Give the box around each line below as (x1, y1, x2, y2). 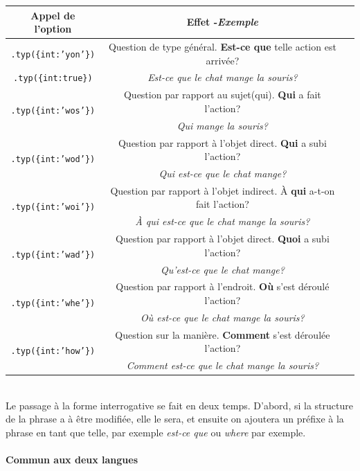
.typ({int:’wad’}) (10, 250, 96, 260)
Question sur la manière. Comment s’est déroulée (115, 327, 330, 341)
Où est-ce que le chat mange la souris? (141, 310, 305, 324)
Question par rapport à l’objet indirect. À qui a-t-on (110, 183, 335, 197)
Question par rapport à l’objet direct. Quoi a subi (115, 231, 330, 246)
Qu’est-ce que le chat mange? (160, 262, 285, 276)
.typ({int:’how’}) (10, 346, 96, 356)
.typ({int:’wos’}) (10, 106, 96, 116)
